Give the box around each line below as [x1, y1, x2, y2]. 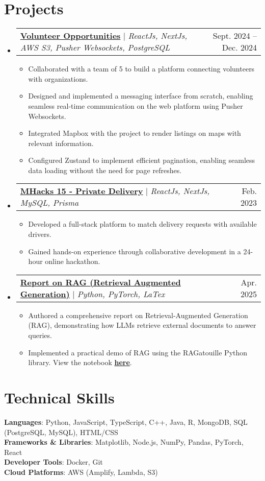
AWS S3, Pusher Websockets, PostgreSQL [20, 41, 170, 54]
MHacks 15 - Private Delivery [20, 185, 143, 197]
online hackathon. [45, 256, 100, 267]
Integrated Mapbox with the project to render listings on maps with [28, 128, 241, 138]
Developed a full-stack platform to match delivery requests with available [28, 219, 257, 229]
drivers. [28, 229, 51, 239]
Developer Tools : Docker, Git [4, 456, 103, 467]
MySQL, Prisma [20, 197, 79, 209]
